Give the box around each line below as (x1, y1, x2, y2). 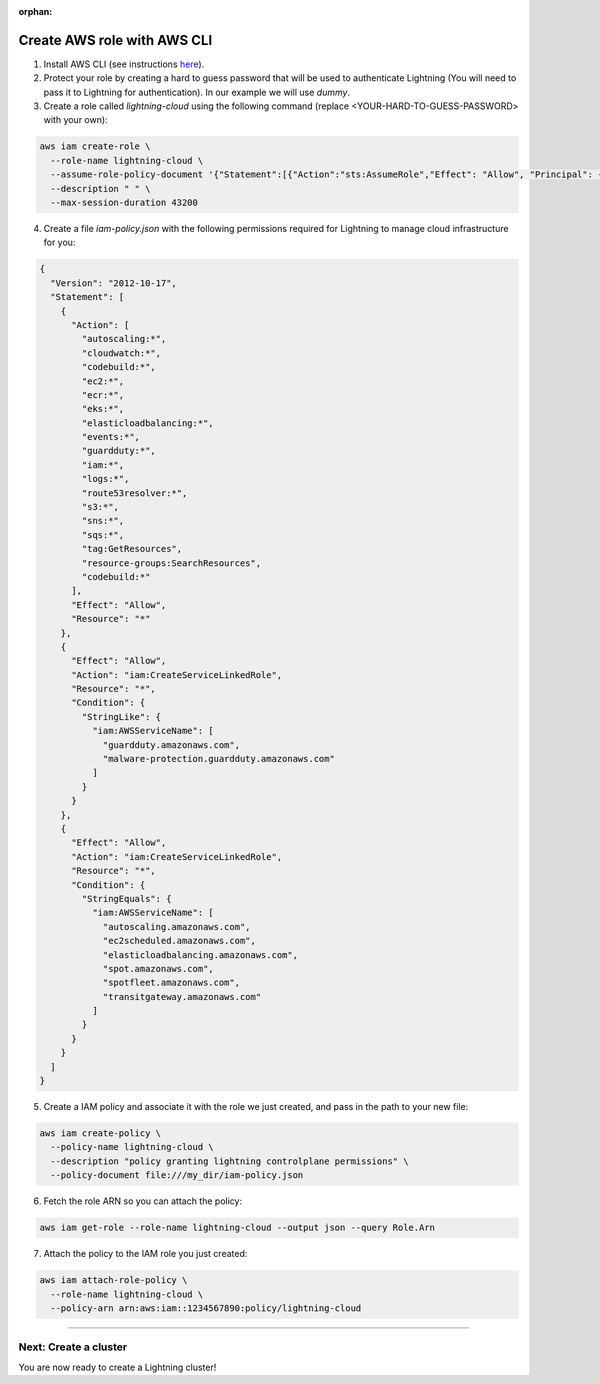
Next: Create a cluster (18, 1340, 128, 1354)
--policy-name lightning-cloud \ (50, 1141, 214, 1153)
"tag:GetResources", (81, 543, 183, 555)
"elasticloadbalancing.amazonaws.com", (102, 949, 299, 960)
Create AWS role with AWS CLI (18, 31, 213, 49)
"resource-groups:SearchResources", (81, 557, 262, 569)
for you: (43, 236, 76, 249)
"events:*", (81, 431, 140, 443)
